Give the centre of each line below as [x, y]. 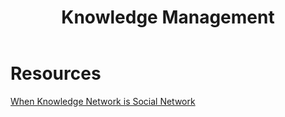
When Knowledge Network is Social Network [103, 101]
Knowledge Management [168, 17]
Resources [56, 73]
